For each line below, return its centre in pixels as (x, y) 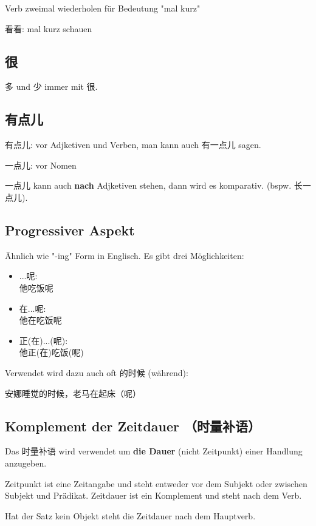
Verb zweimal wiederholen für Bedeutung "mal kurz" (103, 8)
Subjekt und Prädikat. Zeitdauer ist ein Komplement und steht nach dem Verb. (153, 495)
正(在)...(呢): (43, 340)
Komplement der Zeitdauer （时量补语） (133, 426)
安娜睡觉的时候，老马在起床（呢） (73, 393)
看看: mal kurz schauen (49, 28)
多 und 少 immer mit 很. (51, 86)
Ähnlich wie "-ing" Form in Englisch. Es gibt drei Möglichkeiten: (125, 255)
